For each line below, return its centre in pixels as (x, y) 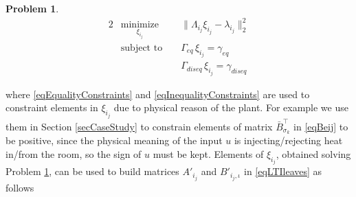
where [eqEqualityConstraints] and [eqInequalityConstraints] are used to (158, 94)
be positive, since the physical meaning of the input (114, 140)
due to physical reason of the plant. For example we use (231, 107)
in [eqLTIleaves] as (283, 171)
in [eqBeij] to (321, 126)
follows (20, 187)
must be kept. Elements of (208, 154)
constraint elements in (52, 107)
